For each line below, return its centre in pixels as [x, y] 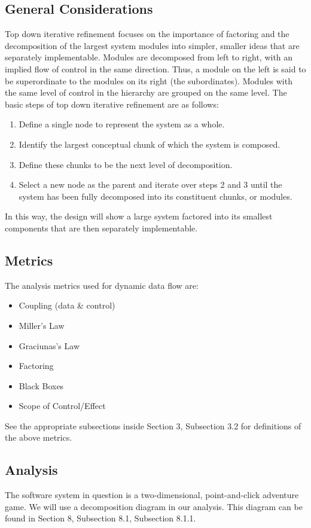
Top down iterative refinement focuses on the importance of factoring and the [147, 34]
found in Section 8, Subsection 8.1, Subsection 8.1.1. [100, 518]
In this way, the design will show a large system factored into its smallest [139, 216]
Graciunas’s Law [49, 345]
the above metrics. [39, 437]
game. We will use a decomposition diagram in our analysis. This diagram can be [154, 506]
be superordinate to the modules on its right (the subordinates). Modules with [149, 80]
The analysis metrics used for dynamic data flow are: [102, 285]
